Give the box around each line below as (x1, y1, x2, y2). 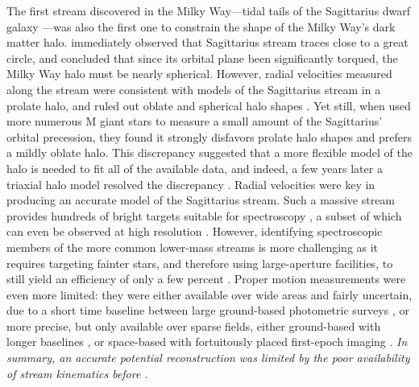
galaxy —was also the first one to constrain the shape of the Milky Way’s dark (6, 18, 396, 35)
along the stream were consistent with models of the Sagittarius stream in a (6, 80, 381, 97)
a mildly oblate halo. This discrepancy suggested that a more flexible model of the (6, 144, 413, 161)
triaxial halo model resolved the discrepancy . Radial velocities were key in (6, 175, 375, 192)
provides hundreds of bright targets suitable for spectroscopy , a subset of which (6, 207, 402, 224)
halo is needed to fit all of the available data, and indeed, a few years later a (6, 159, 383, 176)
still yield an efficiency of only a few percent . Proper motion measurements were (6, 270, 406, 287)
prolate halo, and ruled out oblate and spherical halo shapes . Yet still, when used (6, 97, 411, 113)
